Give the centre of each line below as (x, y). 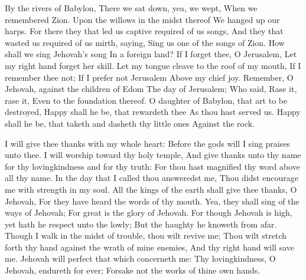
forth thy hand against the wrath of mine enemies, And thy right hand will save (149, 247)
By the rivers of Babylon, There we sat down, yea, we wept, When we (131, 8)
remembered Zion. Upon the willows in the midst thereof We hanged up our (142, 19)
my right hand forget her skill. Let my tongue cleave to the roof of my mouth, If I (153, 65)
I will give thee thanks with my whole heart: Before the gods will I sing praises (147, 143)
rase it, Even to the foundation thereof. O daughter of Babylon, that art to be (146, 100)
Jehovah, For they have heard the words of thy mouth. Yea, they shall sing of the (152, 201)
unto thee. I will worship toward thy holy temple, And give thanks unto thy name (153, 155)
